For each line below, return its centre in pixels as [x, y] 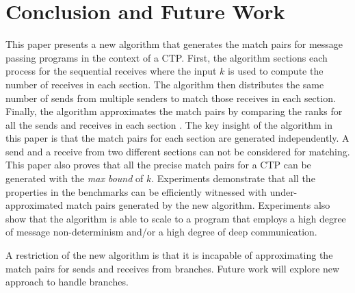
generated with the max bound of [75, 178]
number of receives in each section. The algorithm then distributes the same [165, 84]
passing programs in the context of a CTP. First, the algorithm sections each [167, 57]
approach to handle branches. [67, 282]
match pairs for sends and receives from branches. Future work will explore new [173, 268]
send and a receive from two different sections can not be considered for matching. [178, 151]
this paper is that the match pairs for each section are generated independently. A [177, 138]
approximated [35, 205]
